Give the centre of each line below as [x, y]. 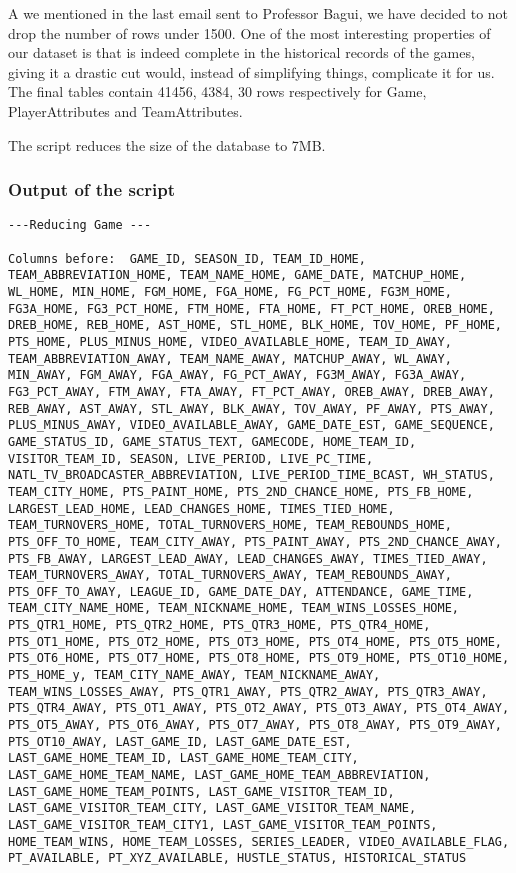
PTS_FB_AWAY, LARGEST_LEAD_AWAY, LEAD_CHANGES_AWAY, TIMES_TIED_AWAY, [248, 558]
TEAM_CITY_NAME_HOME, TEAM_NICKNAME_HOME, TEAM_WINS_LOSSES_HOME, [234, 608]
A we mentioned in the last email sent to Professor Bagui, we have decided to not [258, 13]
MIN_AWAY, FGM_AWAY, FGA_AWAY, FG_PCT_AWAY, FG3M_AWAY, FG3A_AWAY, [237, 375]
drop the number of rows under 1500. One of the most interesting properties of [249, 32]
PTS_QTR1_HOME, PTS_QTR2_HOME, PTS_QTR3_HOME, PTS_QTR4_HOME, [219, 625]
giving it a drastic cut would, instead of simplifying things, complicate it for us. [251, 71]
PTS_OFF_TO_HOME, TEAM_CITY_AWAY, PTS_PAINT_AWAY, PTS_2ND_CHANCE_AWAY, [255, 541]
